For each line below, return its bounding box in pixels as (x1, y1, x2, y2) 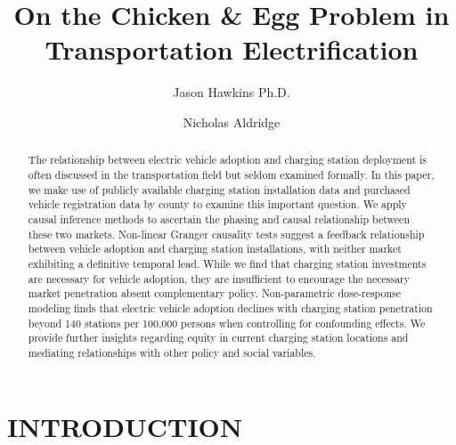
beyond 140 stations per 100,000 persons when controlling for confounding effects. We (28, 315, 426, 330)
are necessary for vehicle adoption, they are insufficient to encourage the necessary (28, 271, 411, 286)
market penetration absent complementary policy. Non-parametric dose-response (28, 286, 402, 301)
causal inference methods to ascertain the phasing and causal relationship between (28, 211, 411, 226)
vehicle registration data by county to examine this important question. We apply (28, 197, 407, 212)
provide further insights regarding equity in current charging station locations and (28, 330, 409, 345)
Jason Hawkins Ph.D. (173, 83, 290, 101)
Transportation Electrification (45, 31, 419, 68)
